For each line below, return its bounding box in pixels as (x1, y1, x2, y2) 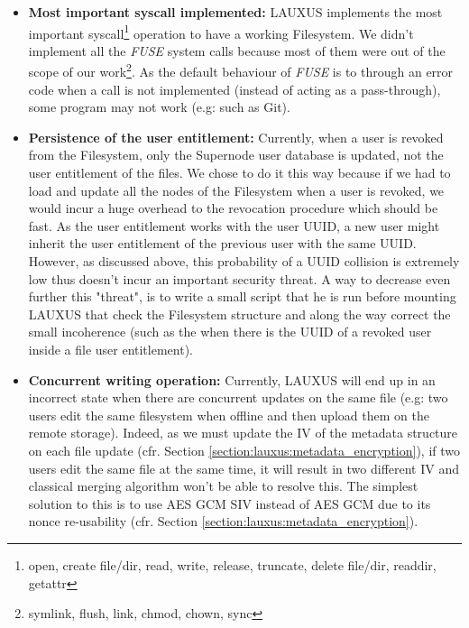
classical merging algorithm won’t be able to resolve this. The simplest (28, 476, 418, 495)
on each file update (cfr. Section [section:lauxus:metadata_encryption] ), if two (28, 440, 461, 459)
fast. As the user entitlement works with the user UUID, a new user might (28, 216, 440, 235)
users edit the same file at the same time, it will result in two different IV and (28, 458, 459, 477)
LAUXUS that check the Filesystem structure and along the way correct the (28, 304, 451, 323)
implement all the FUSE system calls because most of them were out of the (28, 41, 446, 60)
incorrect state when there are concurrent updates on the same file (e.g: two (28, 388, 448, 407)
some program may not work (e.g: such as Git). (28, 97, 290, 116)
